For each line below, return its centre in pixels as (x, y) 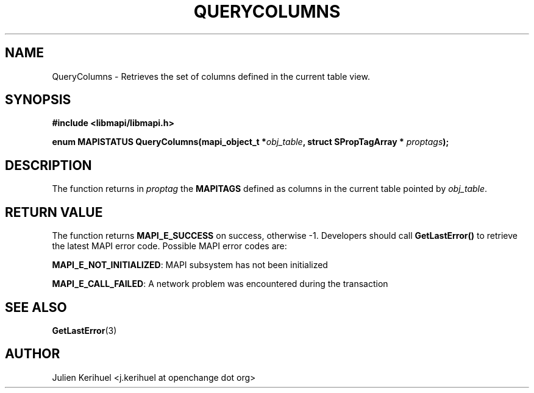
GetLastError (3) (84, 330)
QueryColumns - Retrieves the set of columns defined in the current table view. (211, 76)
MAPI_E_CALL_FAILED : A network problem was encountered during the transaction (220, 284)
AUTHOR (33, 354)
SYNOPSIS (38, 100)
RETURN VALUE (54, 212)
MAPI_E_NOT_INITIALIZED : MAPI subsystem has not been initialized (190, 265)
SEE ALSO (36, 307)
